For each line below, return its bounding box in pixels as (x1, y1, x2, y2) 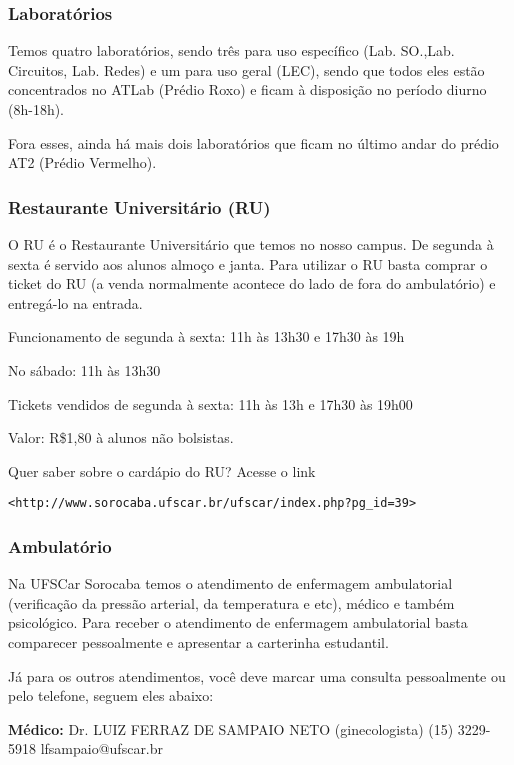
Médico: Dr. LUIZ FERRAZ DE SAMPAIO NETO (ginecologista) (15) (8, 718, 454, 739)
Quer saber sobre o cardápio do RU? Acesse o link (8, 460, 316, 481)
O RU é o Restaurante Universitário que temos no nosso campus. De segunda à (8, 234, 494, 254)
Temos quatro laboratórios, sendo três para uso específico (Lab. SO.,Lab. (8, 40, 455, 61)
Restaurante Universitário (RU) (8, 194, 271, 219)
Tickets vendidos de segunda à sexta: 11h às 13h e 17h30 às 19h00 (8, 393, 413, 414)
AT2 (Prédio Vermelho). (8, 152, 157, 173)
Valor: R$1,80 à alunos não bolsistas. (8, 427, 234, 448)
